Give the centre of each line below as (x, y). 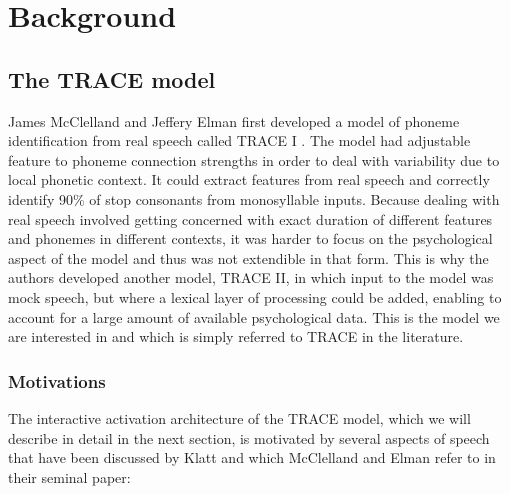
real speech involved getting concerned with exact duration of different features (250, 218)
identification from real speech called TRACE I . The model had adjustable (239, 140)
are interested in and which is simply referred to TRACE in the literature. (236, 336)
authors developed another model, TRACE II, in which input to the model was (251, 277)
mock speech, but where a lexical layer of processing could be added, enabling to (255, 296)
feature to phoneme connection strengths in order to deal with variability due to (254, 159)
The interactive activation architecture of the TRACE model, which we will (239, 417)
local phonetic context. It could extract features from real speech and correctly (249, 179)
